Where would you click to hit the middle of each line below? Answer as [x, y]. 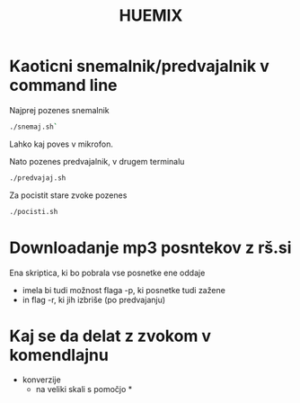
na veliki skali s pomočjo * [84, 390]
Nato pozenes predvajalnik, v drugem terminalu [97, 161]
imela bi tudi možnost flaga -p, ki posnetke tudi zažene [124, 290]
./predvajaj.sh [38, 178]
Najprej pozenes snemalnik [59, 110]
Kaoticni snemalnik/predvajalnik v [139, 66]
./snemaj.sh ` [34, 127]
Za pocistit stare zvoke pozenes [68, 195]
